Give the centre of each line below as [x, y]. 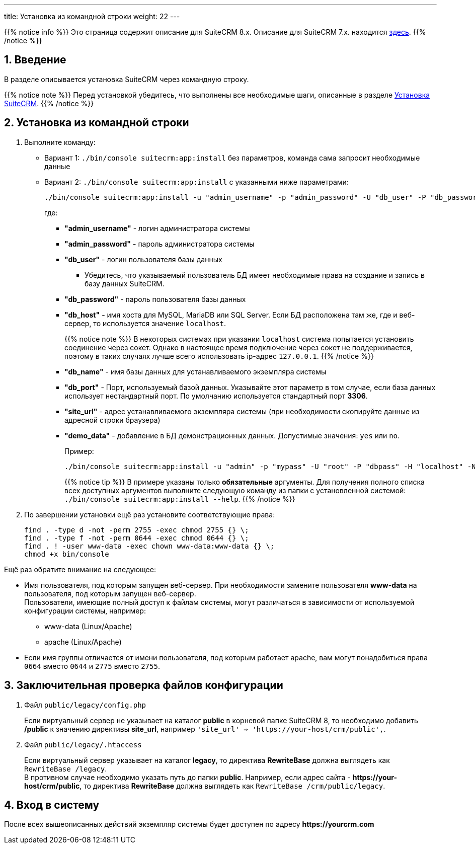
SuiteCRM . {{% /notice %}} [49, 103]
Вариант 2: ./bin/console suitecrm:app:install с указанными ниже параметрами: [196, 182]
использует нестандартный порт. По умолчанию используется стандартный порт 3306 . [216, 396]
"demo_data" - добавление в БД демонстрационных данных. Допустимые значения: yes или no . [232, 435]
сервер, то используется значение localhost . [145, 323]
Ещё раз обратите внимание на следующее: [80, 569]
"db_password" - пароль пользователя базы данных [155, 299]
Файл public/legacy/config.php [85, 705]
